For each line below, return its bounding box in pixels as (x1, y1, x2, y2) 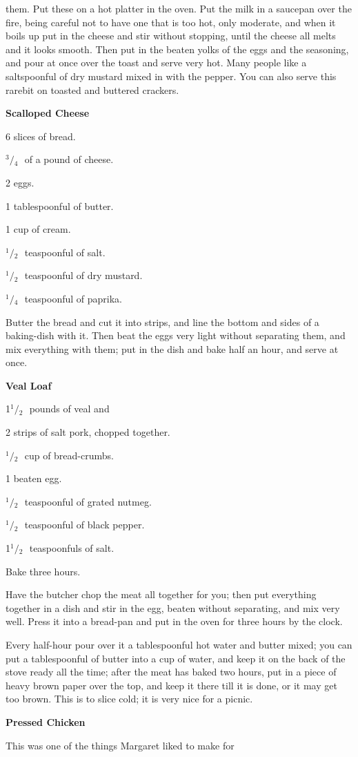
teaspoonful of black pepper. (24, 517, 145, 532)
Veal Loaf (6, 378, 52, 392)
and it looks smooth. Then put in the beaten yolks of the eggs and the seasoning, (6, 41, 349, 56)
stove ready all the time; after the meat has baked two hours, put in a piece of (6, 664, 337, 679)
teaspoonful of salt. (24, 245, 106, 259)
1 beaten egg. (6, 471, 62, 486)
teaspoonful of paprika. (24, 291, 123, 305)
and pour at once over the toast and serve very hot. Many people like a (6, 55, 307, 70)
